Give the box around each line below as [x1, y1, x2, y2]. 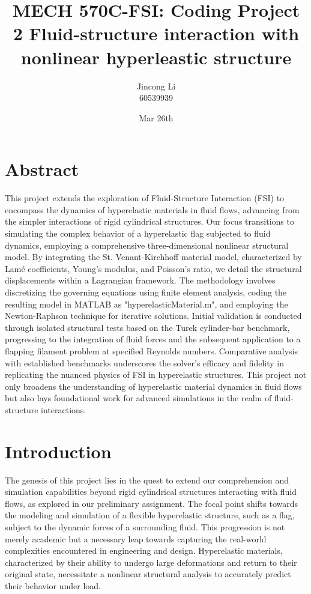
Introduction [5, 438, 112, 463]
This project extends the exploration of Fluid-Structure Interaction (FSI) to [5, 192, 285, 204]
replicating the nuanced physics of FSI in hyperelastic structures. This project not [5, 368, 307, 381]
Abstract [5, 157, 79, 181]
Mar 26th [139, 111, 174, 124]
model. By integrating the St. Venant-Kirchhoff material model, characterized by [5, 250, 302, 263]
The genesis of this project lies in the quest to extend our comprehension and [5, 473, 289, 486]
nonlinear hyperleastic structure [20, 44, 292, 69]
